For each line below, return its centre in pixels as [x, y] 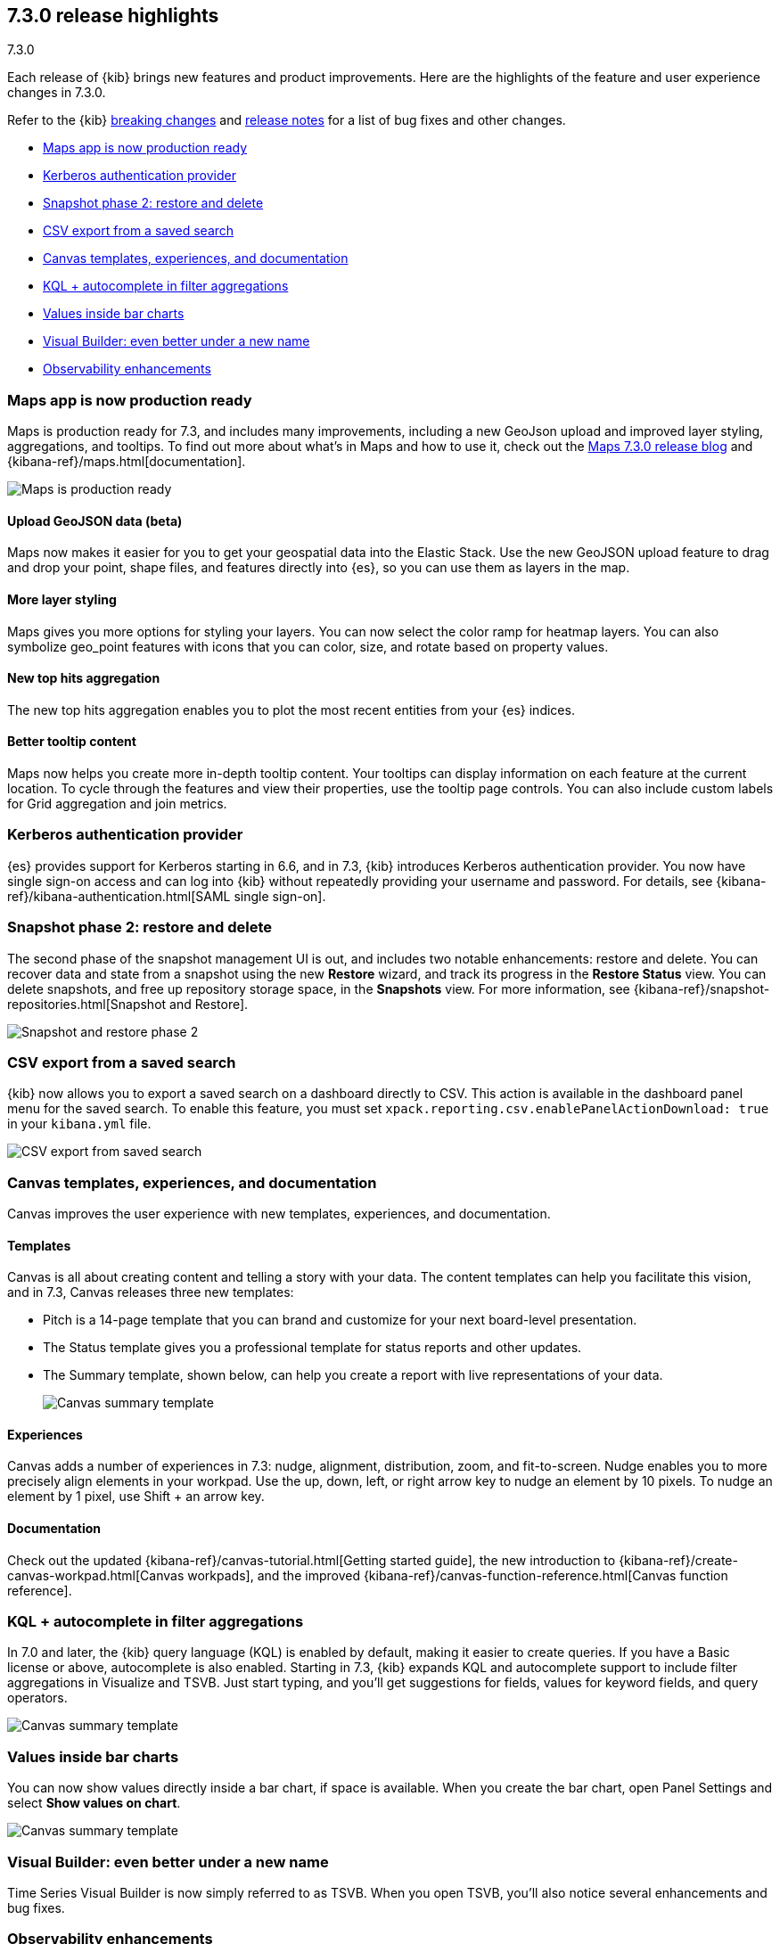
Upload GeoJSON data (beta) [95, 521]
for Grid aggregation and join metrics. [117, 804]
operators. [37, 1698]
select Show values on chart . [94, 1803]
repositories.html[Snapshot [87, 1004]
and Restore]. [209, 1004]
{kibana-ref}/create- [678, 1560]
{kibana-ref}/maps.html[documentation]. [127, 462]
